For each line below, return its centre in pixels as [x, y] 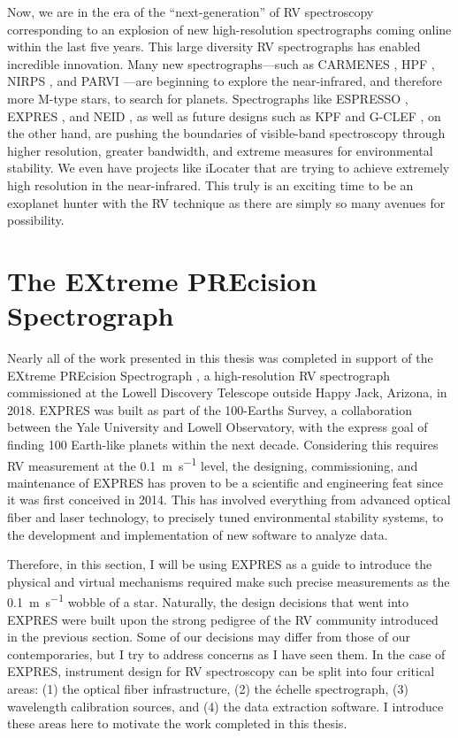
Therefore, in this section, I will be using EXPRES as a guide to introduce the [220, 564]
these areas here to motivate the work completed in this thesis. [177, 723]
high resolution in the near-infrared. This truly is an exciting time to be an [210, 184]
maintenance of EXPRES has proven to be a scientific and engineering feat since [225, 482]
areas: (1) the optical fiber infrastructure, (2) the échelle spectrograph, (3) [208, 689]
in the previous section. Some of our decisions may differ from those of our [209, 637]
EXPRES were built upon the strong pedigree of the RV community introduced [223, 619]
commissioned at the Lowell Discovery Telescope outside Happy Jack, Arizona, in [227, 392]
